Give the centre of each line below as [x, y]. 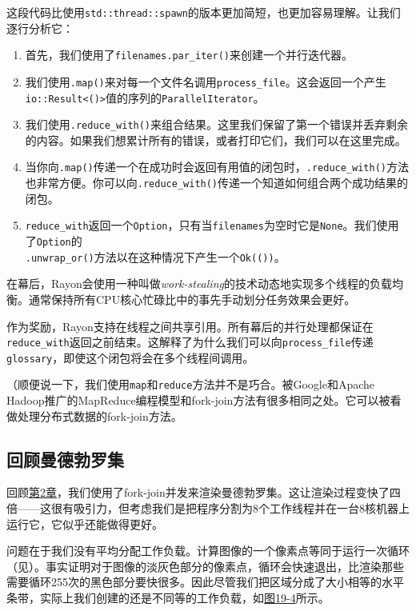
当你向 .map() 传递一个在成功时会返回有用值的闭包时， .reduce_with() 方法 [217, 167]
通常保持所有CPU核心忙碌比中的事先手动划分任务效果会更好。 [192, 299]
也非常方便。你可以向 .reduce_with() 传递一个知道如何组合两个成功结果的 [217, 183]
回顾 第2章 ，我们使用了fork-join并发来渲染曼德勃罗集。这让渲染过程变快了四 [204, 492]
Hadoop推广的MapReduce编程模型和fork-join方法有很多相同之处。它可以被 [198, 400]
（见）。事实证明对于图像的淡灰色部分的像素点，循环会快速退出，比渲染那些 [205, 566]
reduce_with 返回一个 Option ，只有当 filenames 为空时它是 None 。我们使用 [212, 225]
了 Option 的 [54, 241]
